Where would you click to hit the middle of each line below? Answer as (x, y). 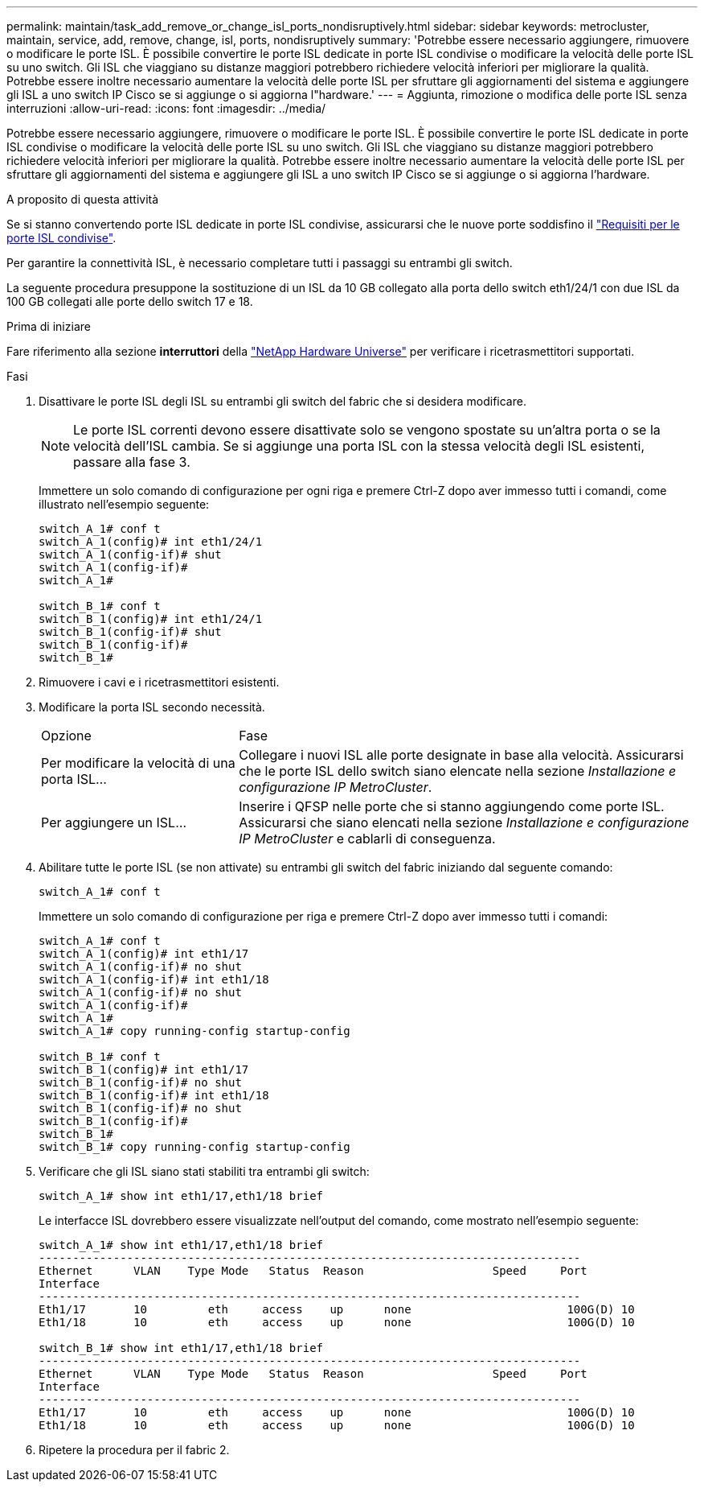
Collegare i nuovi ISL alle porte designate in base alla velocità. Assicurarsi (461, 755)
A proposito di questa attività (83, 199)
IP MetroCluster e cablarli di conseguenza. (367, 839)
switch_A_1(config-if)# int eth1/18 (154, 979)
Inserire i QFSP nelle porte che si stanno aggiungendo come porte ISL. (452, 806)
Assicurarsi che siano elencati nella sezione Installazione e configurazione (464, 822)
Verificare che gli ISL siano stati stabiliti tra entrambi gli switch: (204, 1171)
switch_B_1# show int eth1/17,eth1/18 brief (181, 1348)
